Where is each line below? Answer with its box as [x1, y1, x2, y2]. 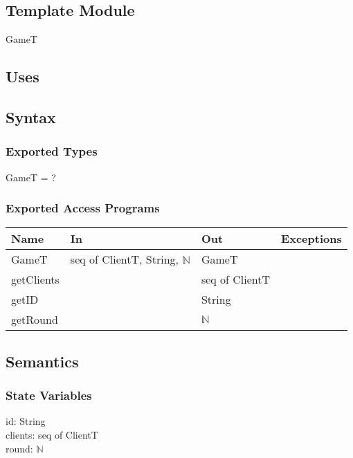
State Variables [6, 387, 92, 404]
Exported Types [6, 143, 98, 160]
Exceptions [281, 230, 342, 247]
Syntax [6, 106, 56, 127]
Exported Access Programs [6, 199, 160, 217]
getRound [11, 311, 58, 328]
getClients [11, 271, 60, 288]
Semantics [6, 350, 79, 372]
